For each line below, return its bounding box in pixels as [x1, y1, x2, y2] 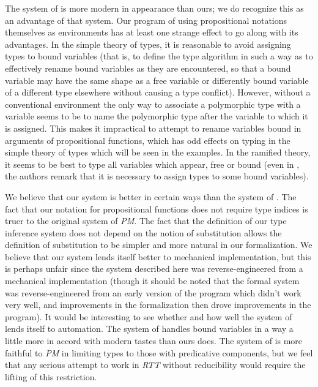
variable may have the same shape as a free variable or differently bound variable [5, 73, 309, 86]
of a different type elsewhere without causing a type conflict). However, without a [5, 86, 311, 99]
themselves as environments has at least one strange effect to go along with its [5, 26, 298, 39]
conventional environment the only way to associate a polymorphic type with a [5, 97, 301, 110]
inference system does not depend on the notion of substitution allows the [5, 226, 282, 239]
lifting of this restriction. [5, 370, 97, 383]
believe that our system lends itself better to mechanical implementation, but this [5, 250, 311, 263]
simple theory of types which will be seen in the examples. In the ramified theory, [5, 146, 311, 159]
